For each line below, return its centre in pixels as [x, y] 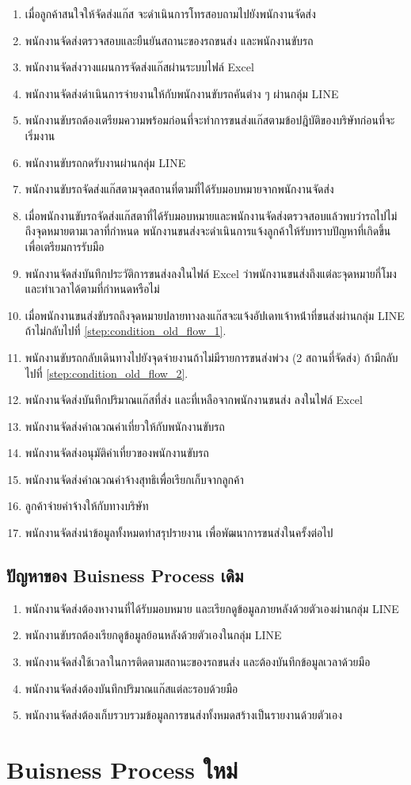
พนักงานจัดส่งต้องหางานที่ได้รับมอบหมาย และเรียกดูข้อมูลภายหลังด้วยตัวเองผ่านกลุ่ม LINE [212, 608]
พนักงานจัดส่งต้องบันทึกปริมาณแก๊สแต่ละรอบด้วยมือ [131, 688]
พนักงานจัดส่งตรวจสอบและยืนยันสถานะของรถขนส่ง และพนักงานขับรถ [169, 40]
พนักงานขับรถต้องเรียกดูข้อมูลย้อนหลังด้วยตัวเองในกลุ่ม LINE [153, 635]
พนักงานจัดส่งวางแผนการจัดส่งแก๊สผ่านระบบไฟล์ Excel [139, 67]
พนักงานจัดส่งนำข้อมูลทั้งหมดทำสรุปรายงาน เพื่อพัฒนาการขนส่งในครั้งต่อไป [179, 533]
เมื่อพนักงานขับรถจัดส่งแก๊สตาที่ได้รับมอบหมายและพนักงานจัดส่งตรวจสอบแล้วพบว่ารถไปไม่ [211, 215]
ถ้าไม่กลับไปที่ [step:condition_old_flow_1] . [126, 331]
